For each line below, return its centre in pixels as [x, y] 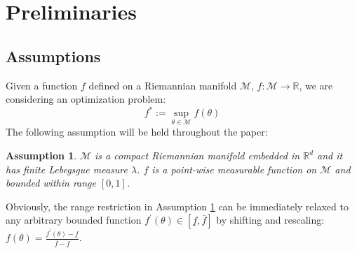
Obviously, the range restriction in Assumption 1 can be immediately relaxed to [177, 206]
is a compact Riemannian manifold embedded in [197, 156]
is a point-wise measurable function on [234, 169]
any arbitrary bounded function [74, 220]
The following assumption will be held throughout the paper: [137, 132]
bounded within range [51, 183]
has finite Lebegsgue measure [67, 169]
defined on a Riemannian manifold [163, 85]
